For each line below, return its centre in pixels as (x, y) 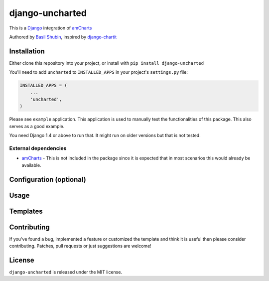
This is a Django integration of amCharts (51, 28)
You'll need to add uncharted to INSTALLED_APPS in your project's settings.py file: (98, 72)
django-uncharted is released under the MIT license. (66, 272)
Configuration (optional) (48, 179)
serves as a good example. (37, 126)
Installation (27, 51)
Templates (26, 211)
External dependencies (38, 148)
